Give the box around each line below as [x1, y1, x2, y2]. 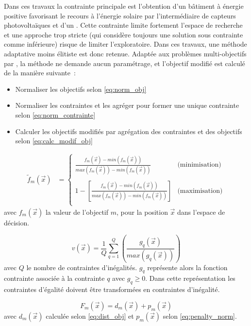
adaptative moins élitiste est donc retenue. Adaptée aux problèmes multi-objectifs [4, 48, 247, 58]
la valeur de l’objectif [45, 206, 109, 217]
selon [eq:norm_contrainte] [15, 109, 96, 120]
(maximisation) [177, 187, 223, 194]
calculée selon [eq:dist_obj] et [46, 310, 134, 321]
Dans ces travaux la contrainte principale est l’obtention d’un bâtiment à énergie [4, 1, 244, 11]
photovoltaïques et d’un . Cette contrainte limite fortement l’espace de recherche [4, 20, 243, 30]
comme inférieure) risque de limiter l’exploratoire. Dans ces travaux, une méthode [4, 39, 247, 49]
